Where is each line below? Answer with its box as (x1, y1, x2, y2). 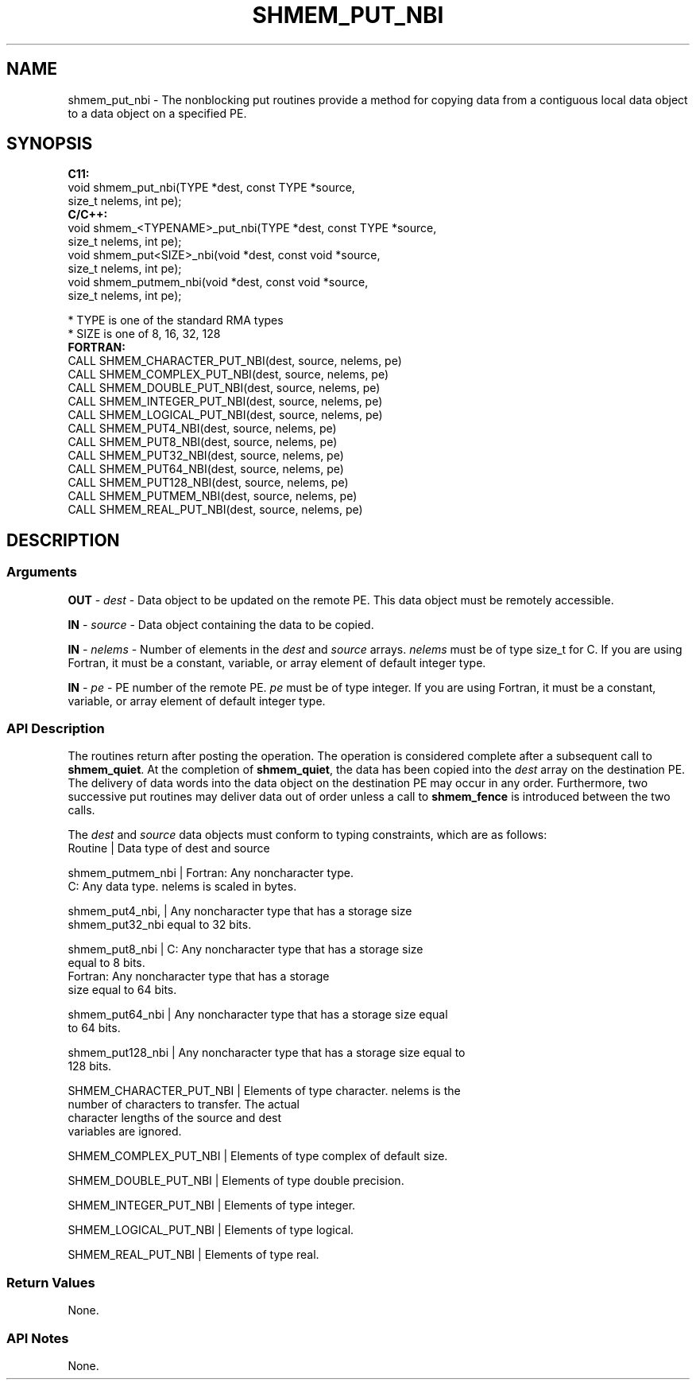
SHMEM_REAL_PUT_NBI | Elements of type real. (68, 1248, 319, 1262)
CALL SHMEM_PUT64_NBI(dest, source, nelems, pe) (68, 462, 344, 476)
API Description (6, 720, 105, 737)
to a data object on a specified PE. (68, 106, 247, 120)
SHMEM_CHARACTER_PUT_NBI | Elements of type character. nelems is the (68, 1084, 461, 1098)
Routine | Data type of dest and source (68, 841, 270, 856)
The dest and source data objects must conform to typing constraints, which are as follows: (68, 828, 547, 842)
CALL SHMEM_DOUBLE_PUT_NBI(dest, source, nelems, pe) (68, 381, 381, 395)
